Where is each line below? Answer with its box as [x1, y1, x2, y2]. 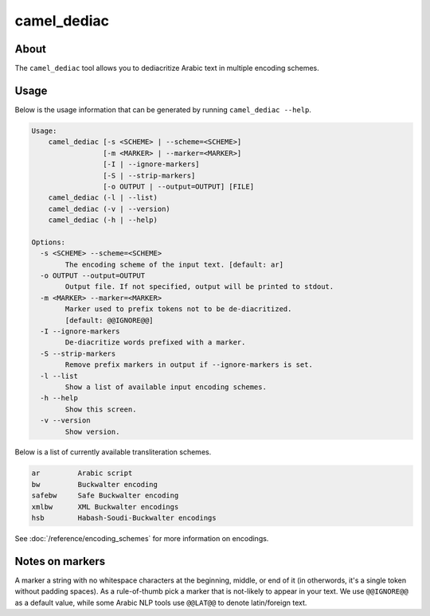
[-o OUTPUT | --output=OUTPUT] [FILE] [102, 181, 255, 191]
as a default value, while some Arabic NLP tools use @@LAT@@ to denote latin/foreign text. [14, 598, 307, 607]
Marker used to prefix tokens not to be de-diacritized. [64, 305, 292, 314]
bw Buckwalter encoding [31, 480, 158, 489]
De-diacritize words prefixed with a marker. [64, 338, 246, 347]
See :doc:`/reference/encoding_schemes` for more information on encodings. [14, 534, 269, 544]
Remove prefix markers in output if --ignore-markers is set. [64, 361, 314, 369]
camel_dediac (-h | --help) [48, 216, 158, 224]
